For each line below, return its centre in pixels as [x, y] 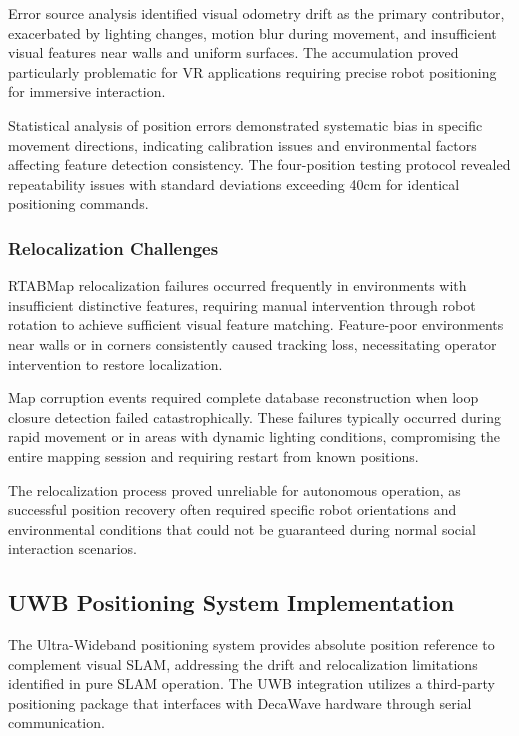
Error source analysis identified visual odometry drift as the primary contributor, [256, 13]
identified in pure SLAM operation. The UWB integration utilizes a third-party [251, 683]
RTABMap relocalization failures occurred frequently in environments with [237, 285]
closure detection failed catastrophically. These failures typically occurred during [254, 416]
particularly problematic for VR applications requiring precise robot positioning [252, 71]
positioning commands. [78, 203]
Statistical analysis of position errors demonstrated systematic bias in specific [245, 124]
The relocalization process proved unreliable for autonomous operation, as [234, 489]
